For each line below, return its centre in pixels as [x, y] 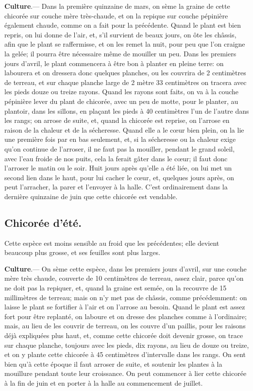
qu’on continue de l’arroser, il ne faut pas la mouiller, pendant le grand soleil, [120, 148]
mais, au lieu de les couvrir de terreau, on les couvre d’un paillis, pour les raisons [125, 326]
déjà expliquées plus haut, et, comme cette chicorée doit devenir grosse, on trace [124, 335]
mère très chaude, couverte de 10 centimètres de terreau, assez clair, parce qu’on [124, 278]
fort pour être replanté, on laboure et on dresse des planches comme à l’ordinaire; [126, 316]
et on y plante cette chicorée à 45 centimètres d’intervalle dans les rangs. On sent [125, 354]
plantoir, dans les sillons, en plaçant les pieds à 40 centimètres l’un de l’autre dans [127, 110]
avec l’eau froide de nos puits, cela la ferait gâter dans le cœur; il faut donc [116, 158]
